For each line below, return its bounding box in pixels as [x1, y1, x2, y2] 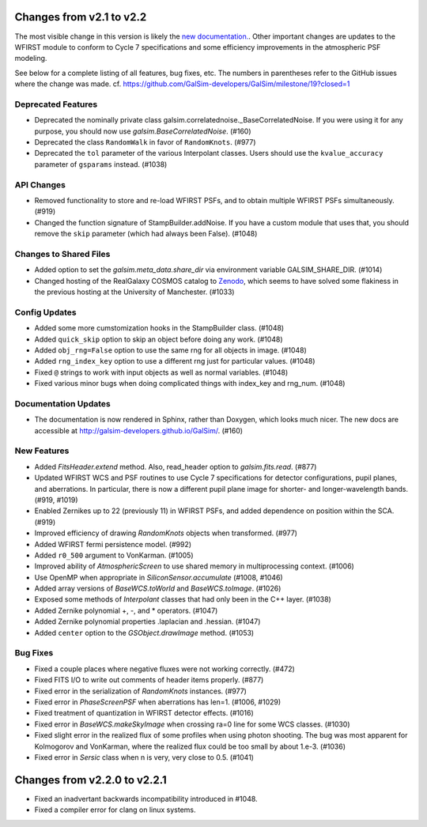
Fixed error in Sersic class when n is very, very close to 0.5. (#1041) [34, 752, 255, 762]
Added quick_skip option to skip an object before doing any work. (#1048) [34, 334, 284, 344]
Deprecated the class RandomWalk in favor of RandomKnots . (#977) [34, 138, 256, 146]
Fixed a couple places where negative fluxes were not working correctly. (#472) [34, 664, 296, 674]
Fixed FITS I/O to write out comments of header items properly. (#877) [34, 675, 264, 685]
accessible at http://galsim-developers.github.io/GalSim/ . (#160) [34, 425, 244, 435]
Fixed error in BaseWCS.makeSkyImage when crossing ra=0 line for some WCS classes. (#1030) [34, 719, 351, 729]
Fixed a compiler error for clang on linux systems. [34, 805, 196, 814]
